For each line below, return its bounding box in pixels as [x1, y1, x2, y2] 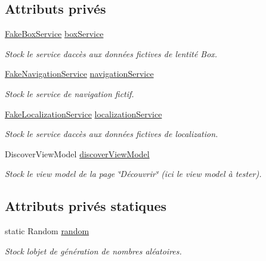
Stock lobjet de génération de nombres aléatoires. [5, 244, 182, 257]
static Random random [5, 225, 89, 237]
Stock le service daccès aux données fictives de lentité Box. [5, 47, 218, 60]
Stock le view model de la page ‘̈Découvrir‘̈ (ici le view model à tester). [5, 167, 262, 180]
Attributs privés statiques [5, 197, 167, 215]
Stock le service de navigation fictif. [5, 87, 134, 100]
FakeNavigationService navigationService [5, 67, 154, 80]
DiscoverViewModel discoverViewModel [5, 147, 150, 160]
